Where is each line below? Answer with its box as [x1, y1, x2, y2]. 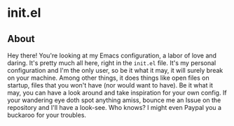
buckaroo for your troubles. [7, 111, 86, 119]
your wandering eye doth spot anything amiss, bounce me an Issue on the [7, 96, 221, 104]
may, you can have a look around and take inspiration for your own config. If [7, 89, 227, 97]
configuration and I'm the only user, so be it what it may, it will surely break [7, 66, 223, 74]
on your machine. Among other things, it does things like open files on [7, 73, 209, 82]
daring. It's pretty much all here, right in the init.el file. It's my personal [7, 59, 216, 67]
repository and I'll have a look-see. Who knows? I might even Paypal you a [7, 104, 222, 111]
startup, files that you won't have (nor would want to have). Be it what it [7, 81, 214, 89]
